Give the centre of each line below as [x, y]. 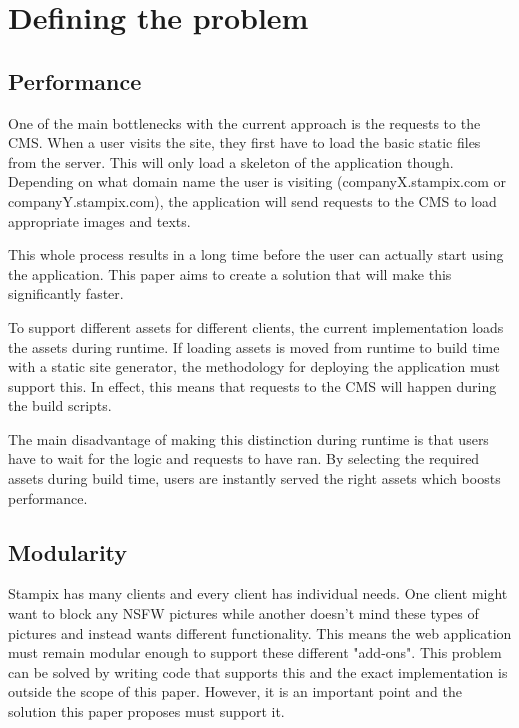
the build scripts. [60, 405]
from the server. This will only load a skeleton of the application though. [231, 161]
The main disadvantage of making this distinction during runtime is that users [248, 438]
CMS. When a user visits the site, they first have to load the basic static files [244, 142]
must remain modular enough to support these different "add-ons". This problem [255, 652]
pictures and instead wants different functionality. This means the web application [260, 632]
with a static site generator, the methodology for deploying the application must [254, 366]
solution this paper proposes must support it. [146, 711]
